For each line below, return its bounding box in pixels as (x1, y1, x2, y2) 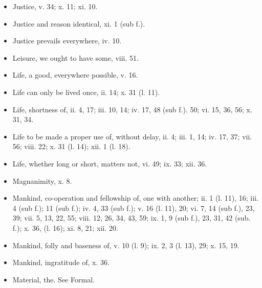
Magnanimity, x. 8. (12, 175, 72, 186)
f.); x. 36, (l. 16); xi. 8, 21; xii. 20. (12, 222, 118, 233)
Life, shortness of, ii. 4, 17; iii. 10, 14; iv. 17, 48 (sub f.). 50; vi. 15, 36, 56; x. (12, 104, 252, 114)
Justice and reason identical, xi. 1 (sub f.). (12, 18, 145, 29)
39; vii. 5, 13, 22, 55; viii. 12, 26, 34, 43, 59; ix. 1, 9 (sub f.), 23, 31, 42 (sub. (12, 212, 251, 223)
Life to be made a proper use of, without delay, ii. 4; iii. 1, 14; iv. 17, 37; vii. (12, 131, 252, 141)
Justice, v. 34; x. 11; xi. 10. (12, 1, 98, 11)
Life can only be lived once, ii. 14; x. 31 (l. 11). (12, 86, 160, 97)
